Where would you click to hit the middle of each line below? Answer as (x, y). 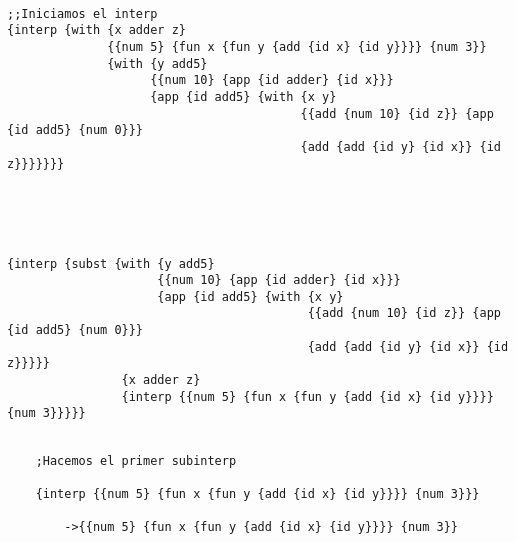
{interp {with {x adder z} (96, 30)
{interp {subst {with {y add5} (111, 263)
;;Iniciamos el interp (82, 13)
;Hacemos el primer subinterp (136, 460)
